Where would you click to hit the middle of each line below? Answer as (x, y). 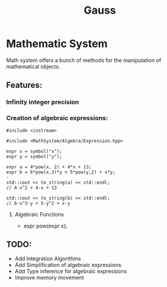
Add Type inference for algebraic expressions (71, 272)
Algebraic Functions (39, 214)
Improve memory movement (49, 277)
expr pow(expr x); (45, 226)
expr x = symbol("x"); (34, 151)
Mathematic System (57, 44)
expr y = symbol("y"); (34, 156)
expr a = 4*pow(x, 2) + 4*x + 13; (49, 167)
